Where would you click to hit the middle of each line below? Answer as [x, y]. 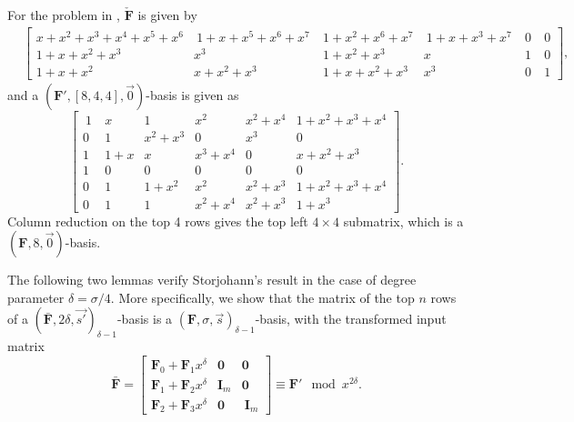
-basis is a [145, 319]
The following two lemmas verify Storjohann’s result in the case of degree [212, 280]
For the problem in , [64, 15]
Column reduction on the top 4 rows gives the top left [158, 221]
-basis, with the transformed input [351, 319]
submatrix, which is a [403, 221]
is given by [167, 15]
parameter [36, 297]
